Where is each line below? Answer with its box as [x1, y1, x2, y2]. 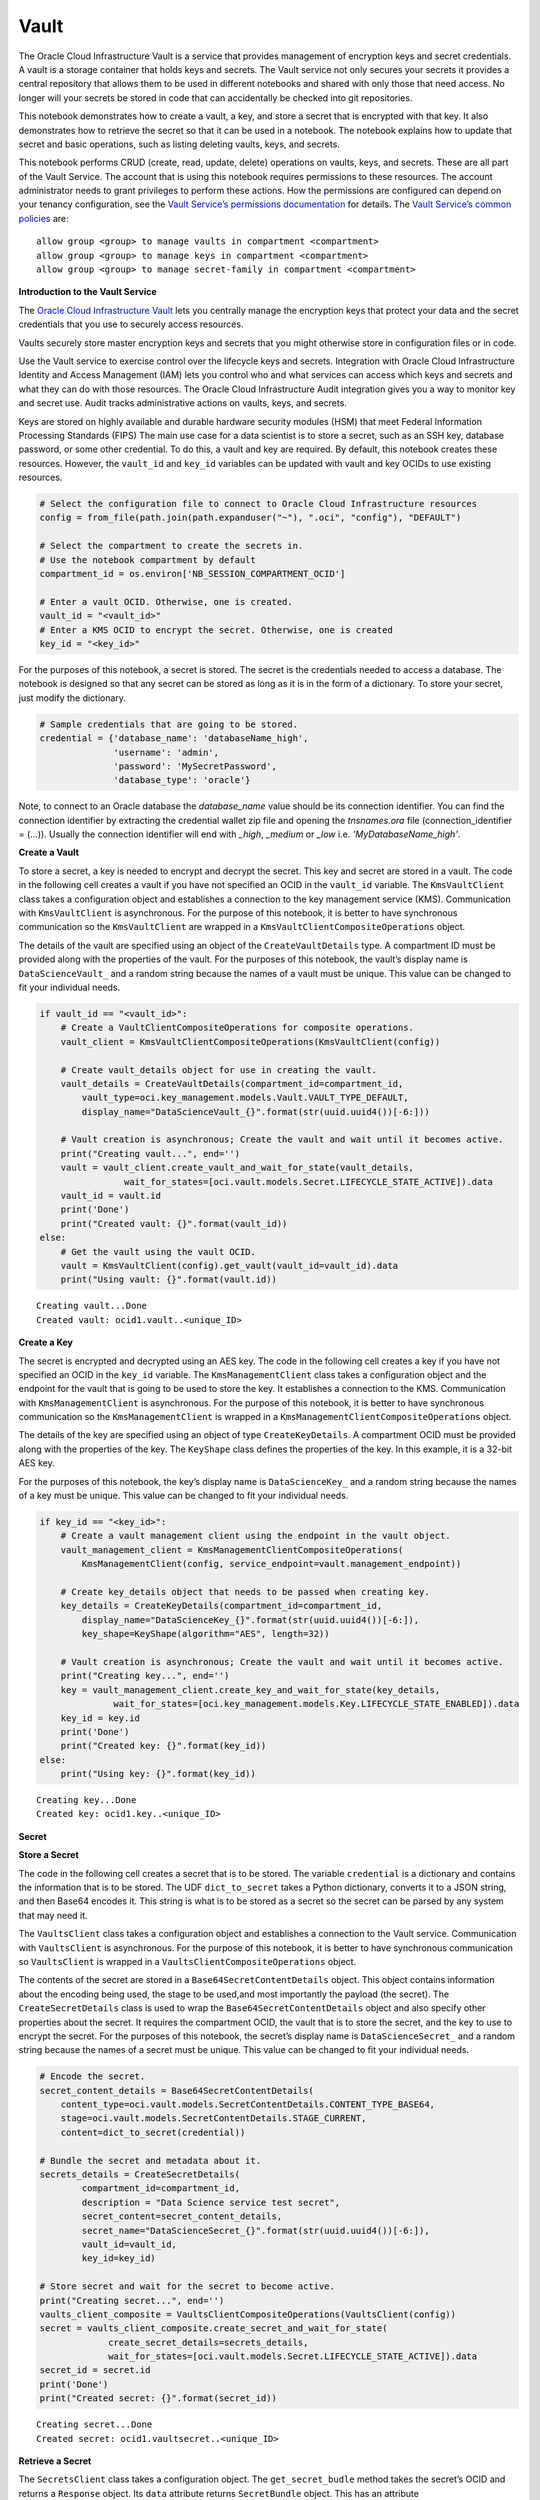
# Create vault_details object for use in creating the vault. [60, 1064, 378, 1075]
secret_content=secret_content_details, [81, 2211, 283, 2222]
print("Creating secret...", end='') [39, 2295, 225, 2306]
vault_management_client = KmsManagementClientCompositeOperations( [60, 1544, 404, 1555]
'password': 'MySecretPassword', [113, 760, 277, 772]
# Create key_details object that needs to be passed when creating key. [60, 1586, 430, 1597]
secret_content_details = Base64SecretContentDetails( [39, 2085, 314, 2096]
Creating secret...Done [36, 2419, 153, 2430]
